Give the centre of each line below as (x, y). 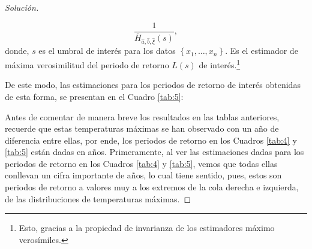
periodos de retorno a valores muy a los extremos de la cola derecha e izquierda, (152, 187)
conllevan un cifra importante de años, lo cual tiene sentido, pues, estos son (143, 175)
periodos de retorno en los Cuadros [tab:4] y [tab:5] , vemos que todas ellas (141, 163)
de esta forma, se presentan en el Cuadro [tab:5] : (94, 96)
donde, (17, 51)
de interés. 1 (220, 64)
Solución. (22, 7)
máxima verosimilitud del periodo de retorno (87, 64)
